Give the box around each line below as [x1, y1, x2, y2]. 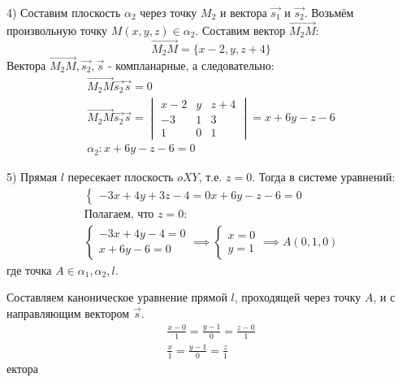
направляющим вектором [6, 304, 130, 321]
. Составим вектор [195, 21, 286, 38]
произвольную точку [6, 21, 108, 38]
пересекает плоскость [67, 167, 174, 184]
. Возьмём [304, 4, 354, 20]
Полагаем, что [84, 208, 154, 220]
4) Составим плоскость [6, 4, 121, 20]
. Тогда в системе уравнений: [252, 167, 396, 184]
